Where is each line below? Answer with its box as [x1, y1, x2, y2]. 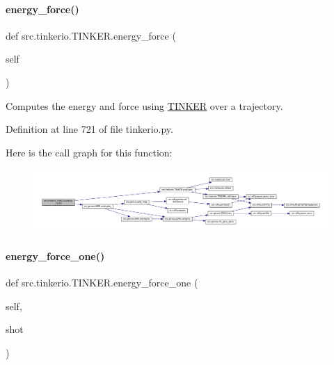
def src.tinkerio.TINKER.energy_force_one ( [6, 275, 198, 290]
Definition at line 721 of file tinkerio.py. [6, 122, 173, 136]
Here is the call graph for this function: [6, 145, 173, 159]
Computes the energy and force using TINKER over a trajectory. [6, 98, 283, 113]
